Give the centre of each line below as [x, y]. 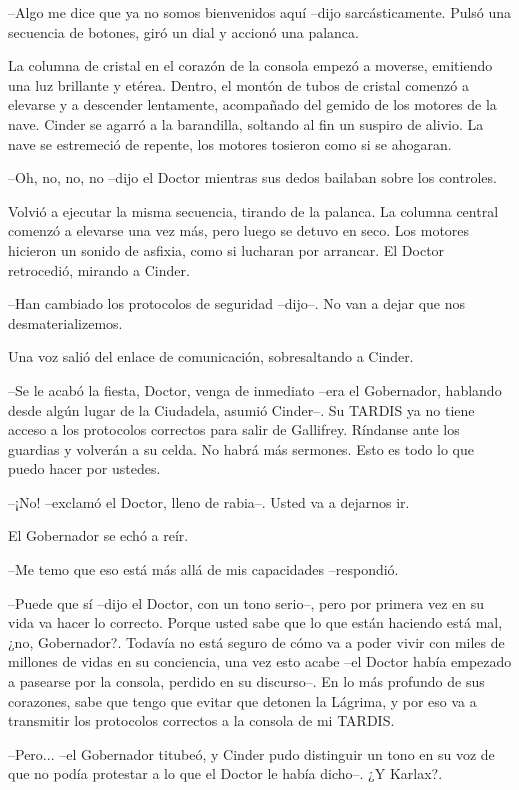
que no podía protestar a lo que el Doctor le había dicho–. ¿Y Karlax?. [225, 773]
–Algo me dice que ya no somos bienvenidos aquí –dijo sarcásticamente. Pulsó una [260, 12]
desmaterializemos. [65, 322]
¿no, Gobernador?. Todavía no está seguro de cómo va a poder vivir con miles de [256, 641]
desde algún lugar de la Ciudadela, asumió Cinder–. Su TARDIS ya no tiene [241, 409]
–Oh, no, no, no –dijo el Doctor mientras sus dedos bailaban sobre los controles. [252, 177]
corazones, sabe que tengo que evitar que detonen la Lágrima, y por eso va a [242, 700]
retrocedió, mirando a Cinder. [99, 269]
